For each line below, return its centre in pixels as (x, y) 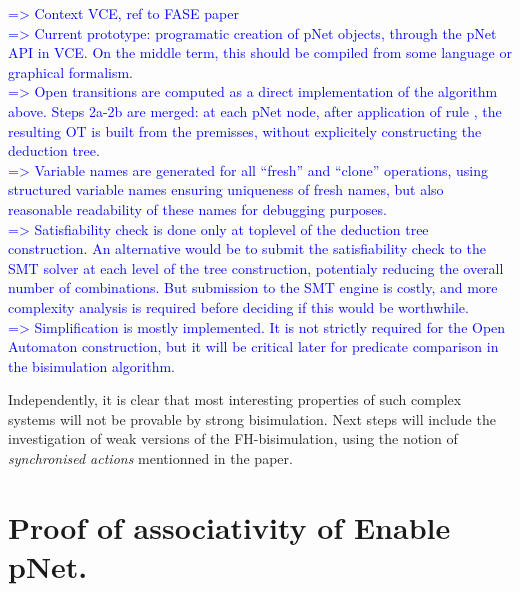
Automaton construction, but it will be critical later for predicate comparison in (253, 346)
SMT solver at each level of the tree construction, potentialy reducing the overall (256, 267)
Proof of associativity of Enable (229, 526)
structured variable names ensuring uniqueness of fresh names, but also (226, 189)
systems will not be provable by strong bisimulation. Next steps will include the (252, 418)
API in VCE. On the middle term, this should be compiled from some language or (260, 52)
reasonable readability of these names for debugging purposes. (197, 208)
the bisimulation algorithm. (91, 365)
